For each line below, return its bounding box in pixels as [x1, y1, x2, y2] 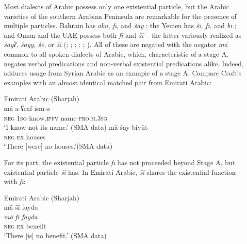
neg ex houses [4, 131, 46, 141]
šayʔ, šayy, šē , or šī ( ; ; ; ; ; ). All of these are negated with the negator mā [4, 39, 228, 49]
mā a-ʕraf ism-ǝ [4, 103, 50, 113]
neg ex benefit [4, 221, 47, 231]
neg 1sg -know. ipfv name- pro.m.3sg [4, 112, 108, 122]
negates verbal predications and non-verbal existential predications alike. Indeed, [4, 58, 244, 68]
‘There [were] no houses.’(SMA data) [4, 141, 113, 151]
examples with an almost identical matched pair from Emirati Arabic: [4, 77, 212, 87]
